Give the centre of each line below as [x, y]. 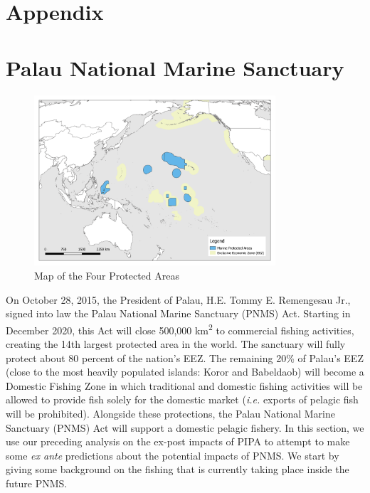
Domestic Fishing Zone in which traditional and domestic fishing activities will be [184, 385]
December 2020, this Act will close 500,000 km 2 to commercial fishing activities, [180, 329]
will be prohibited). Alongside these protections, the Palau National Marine [170, 413]
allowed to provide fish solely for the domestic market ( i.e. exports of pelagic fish [182, 399]
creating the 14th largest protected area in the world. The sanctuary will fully [176, 343]
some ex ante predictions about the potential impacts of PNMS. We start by [173, 455]
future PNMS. [37, 483]
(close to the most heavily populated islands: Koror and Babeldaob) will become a [185, 372]
